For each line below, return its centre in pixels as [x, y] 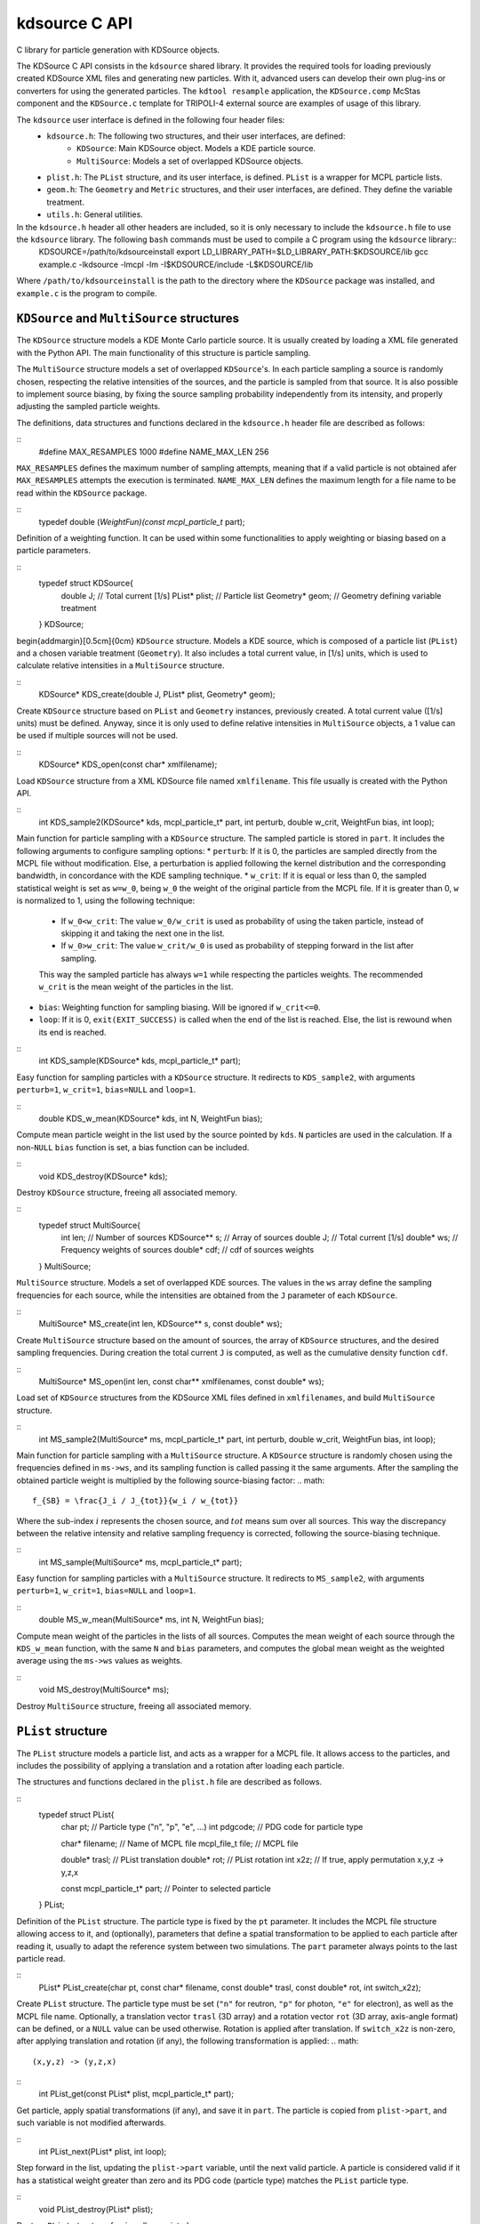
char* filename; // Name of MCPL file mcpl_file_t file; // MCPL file [180, 1843]
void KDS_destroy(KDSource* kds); [103, 1176]
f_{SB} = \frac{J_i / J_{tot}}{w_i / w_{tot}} [136, 1501]
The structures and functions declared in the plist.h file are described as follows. [169, 1782]
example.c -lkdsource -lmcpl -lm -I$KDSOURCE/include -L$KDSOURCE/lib [176, 264]
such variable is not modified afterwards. [91, 2123]
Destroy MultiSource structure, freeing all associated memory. [134, 1706]
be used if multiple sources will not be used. [97, 736]
